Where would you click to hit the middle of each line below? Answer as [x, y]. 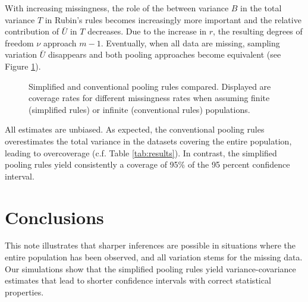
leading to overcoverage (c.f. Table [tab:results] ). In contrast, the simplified [141, 152]
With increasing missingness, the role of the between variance [117, 8]
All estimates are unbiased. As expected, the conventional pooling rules [135, 129]
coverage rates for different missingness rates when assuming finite [149, 98]
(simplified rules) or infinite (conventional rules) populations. [139, 109]
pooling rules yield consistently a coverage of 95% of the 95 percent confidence [147, 164]
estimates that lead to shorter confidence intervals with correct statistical [138, 280]
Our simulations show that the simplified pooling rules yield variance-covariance [150, 268]
